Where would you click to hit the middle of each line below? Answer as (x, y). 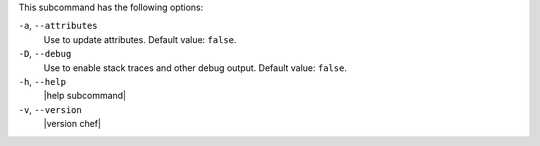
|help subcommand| (85, 96)
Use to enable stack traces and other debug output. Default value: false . (195, 67)
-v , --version (50, 109)
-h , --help (42, 81)
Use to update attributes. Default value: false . (140, 39)
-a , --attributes (58, 26)
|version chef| (72, 124)
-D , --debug (45, 54)
